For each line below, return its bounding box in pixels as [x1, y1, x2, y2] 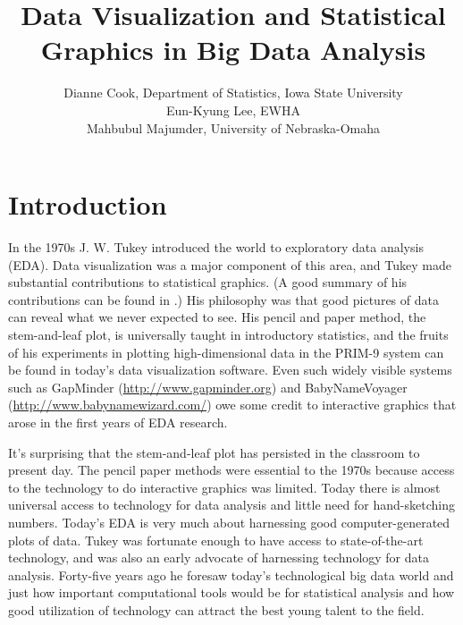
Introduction [8, 186, 167, 223]
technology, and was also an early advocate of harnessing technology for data [8, 548, 429, 567]
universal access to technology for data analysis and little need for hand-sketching [8, 495, 455, 514]
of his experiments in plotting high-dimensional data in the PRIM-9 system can [8, 342, 444, 361]
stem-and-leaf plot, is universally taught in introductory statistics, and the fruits [8, 325, 449, 343]
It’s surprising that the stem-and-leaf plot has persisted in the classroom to [8, 443, 420, 461]
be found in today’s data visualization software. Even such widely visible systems [8, 360, 452, 379]
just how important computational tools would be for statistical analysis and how [8, 583, 455, 602]
